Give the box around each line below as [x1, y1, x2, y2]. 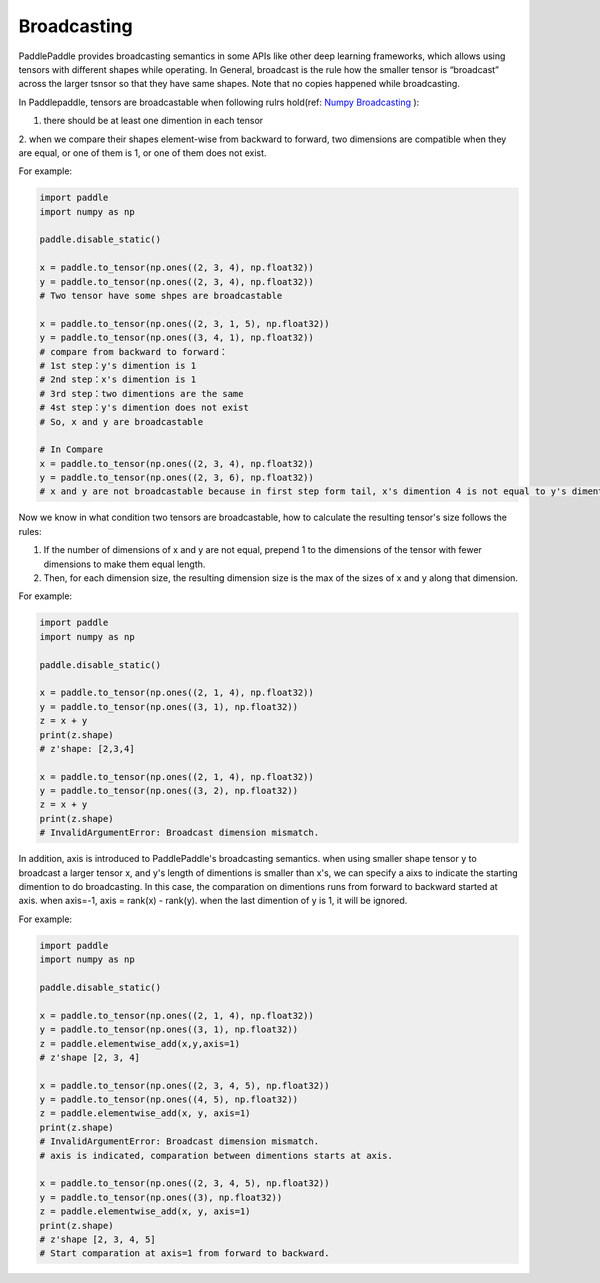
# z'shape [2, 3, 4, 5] [39, 1233, 157, 1245]
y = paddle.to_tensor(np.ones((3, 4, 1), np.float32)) [39, 332, 314, 344]
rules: [18, 525, 42, 537]
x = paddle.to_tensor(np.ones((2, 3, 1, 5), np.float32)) [39, 318, 330, 329]
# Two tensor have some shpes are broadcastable [39, 290, 283, 301]
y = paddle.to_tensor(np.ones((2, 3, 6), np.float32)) [39, 472, 314, 484]
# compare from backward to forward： [39, 346, 229, 357]
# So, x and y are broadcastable [39, 416, 204, 427]
